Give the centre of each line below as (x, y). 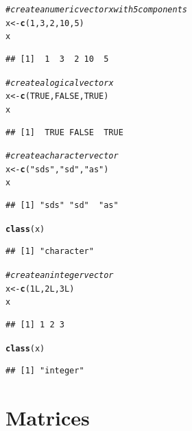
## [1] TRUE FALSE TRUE (64, 132)
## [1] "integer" (45, 371)
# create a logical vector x (60, 83)
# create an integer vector (60, 275)
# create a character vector (62, 156)
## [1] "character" (50, 252)
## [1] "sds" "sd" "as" (62, 206)
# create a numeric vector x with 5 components (96, 10)
